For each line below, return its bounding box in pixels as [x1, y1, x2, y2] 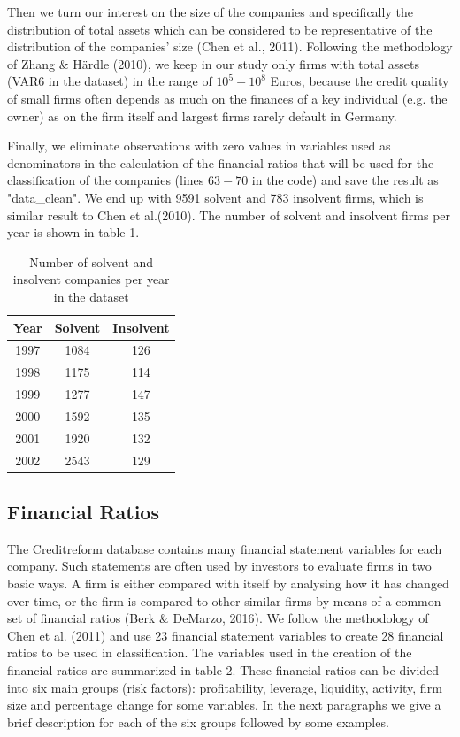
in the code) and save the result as [251, 171, 439, 189]
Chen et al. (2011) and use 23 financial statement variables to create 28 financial [7, 626, 444, 644]
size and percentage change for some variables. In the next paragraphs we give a [7, 695, 441, 714]
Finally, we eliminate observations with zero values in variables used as [7, 136, 391, 155]
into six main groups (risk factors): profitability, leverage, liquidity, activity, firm [7, 678, 442, 696]
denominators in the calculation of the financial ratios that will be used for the [7, 153, 434, 172]
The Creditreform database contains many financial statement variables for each [7, 539, 442, 557]
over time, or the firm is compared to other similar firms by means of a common [7, 591, 441, 610]
